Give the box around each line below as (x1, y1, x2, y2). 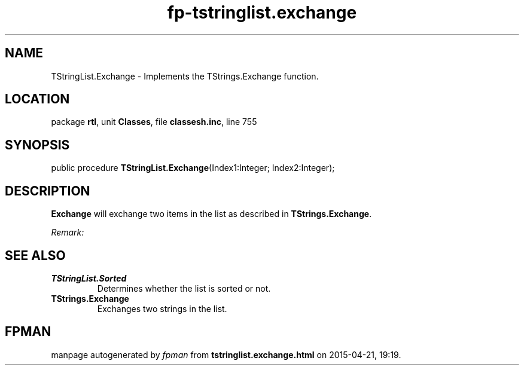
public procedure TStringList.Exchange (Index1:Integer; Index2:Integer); (51, 163, 335, 173)
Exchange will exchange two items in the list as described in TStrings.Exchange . (51, 209, 372, 219)
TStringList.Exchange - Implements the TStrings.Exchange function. (51, 71, 319, 81)
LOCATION (5, 91, 70, 107)
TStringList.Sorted (51, 273, 127, 283)
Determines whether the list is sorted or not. (97, 283, 271, 293)
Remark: (51, 227, 84, 238)
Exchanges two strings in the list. (97, 303, 227, 314)
